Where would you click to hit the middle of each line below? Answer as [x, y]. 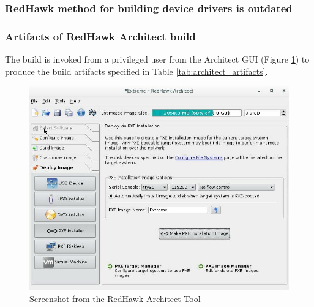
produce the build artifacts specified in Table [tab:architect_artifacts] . [136, 71]
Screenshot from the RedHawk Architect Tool [115, 298]
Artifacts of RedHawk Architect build [100, 36]
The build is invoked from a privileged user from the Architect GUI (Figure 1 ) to [157, 59]
